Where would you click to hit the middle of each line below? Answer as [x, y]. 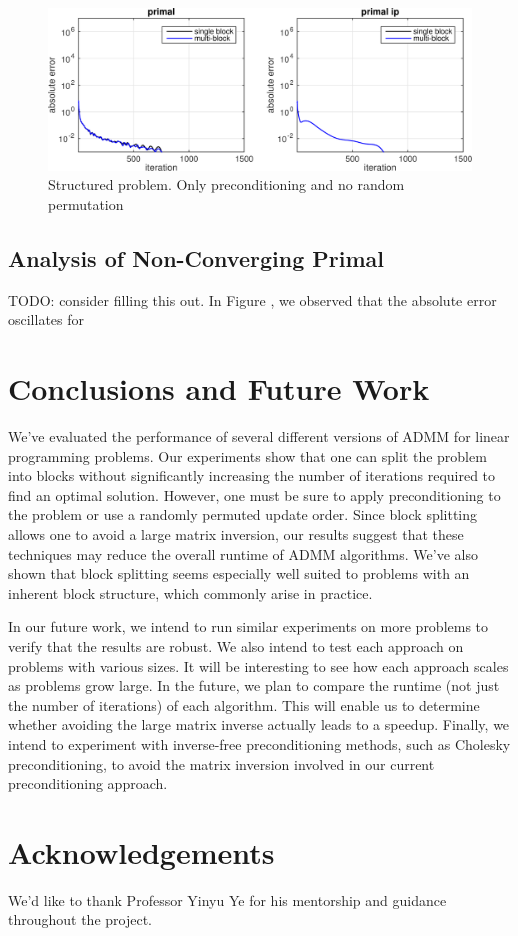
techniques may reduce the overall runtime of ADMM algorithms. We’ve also [243, 553]
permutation [86, 203]
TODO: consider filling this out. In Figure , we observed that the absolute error [252, 299]
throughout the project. [80, 919]
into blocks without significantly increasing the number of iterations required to [252, 475]
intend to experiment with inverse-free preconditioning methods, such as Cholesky [259, 743]
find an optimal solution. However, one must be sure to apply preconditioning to [254, 494]
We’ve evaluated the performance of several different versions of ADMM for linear [259, 436]
